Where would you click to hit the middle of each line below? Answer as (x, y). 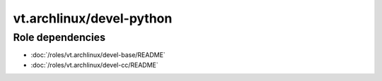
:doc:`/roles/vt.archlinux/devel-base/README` (98, 55)
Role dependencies (59, 37)
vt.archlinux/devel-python (93, 18)
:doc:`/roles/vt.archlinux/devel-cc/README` (94, 65)
